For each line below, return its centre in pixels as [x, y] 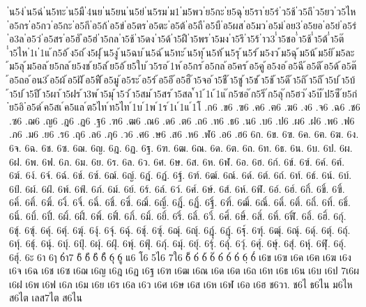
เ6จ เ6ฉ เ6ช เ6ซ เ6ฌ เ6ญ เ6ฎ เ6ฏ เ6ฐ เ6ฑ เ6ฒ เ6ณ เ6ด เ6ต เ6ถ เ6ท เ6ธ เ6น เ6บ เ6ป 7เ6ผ [184, 270]
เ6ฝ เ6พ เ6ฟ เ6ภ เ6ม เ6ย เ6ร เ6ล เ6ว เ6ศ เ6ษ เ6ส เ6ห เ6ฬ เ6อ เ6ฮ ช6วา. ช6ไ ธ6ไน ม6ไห [181, 284]
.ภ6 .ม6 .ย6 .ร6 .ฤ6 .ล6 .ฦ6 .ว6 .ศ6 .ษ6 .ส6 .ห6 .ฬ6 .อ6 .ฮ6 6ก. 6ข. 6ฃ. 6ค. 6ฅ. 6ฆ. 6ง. [184, 134]
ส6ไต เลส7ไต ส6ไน [46, 298]
